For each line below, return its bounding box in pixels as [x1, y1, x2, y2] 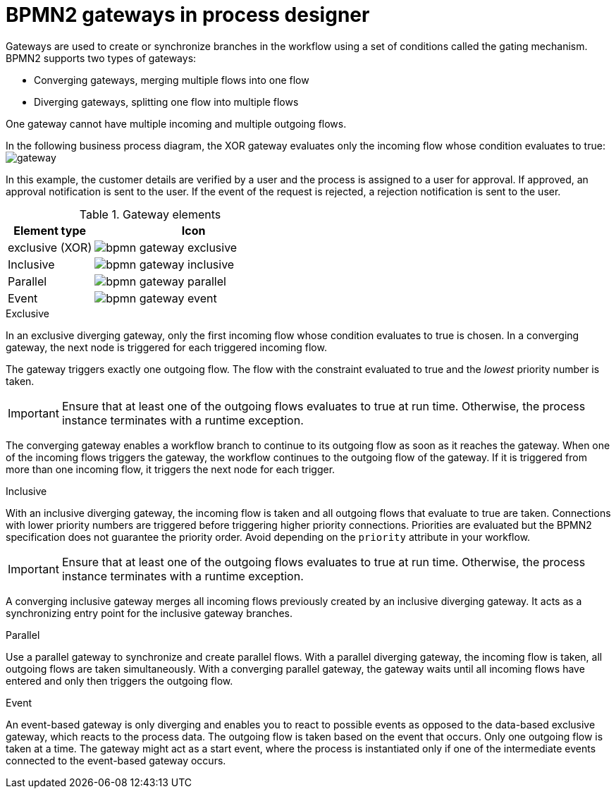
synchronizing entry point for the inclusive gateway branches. [6, 606, 292, 619]
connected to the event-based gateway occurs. [6, 754, 226, 766]
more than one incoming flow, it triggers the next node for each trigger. [6, 463, 335, 475]
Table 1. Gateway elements [79, 207, 221, 221]
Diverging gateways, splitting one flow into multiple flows [34, 95, 299, 108]
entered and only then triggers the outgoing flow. [6, 674, 233, 687]
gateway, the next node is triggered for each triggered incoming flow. [6, 341, 327, 353]
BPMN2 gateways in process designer [6, 3, 370, 27]
